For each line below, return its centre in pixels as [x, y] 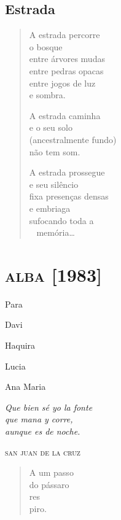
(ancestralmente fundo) [73, 139]
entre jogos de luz [62, 83]
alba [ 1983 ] [53, 274]
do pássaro [49, 484]
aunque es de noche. [43, 431]
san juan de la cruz [43, 452]
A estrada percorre [64, 35]
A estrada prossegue [67, 172]
